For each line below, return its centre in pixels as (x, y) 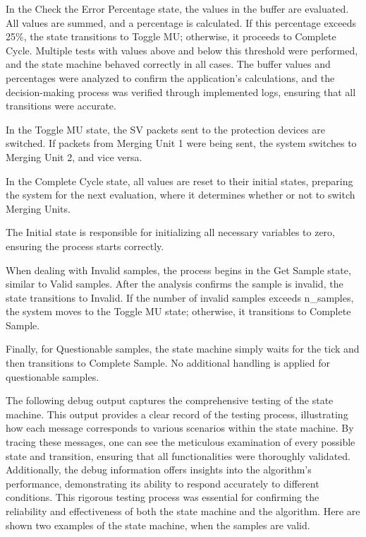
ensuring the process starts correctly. (85, 246)
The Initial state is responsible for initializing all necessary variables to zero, (170, 232)
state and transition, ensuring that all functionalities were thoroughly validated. (178, 455)
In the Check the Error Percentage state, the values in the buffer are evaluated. (177, 8)
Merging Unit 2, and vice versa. (74, 157)
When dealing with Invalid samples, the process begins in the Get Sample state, (178, 270)
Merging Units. (38, 208)
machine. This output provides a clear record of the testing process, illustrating (177, 414)
